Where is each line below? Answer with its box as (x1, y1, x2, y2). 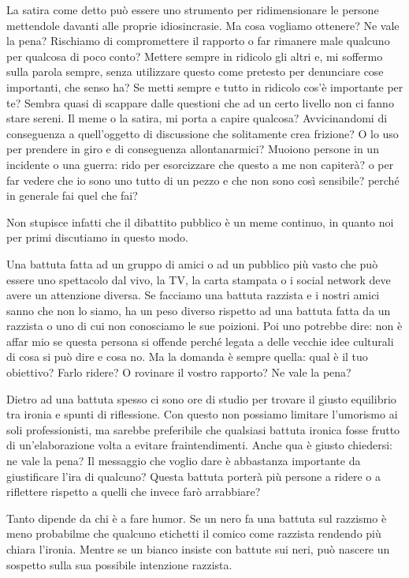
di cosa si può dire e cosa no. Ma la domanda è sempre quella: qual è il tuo (6, 348, 368, 365)
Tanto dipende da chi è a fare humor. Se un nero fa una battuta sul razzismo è (6, 509, 387, 526)
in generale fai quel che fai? (6, 187, 138, 204)
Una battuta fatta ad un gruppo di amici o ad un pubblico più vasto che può (6, 255, 378, 272)
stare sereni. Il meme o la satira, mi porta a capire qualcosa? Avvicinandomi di (6, 110, 388, 126)
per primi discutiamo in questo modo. (6, 229, 188, 246)
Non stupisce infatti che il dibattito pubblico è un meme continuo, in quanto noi (6, 213, 394, 230)
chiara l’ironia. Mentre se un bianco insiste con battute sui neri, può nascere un (6, 541, 390, 557)
